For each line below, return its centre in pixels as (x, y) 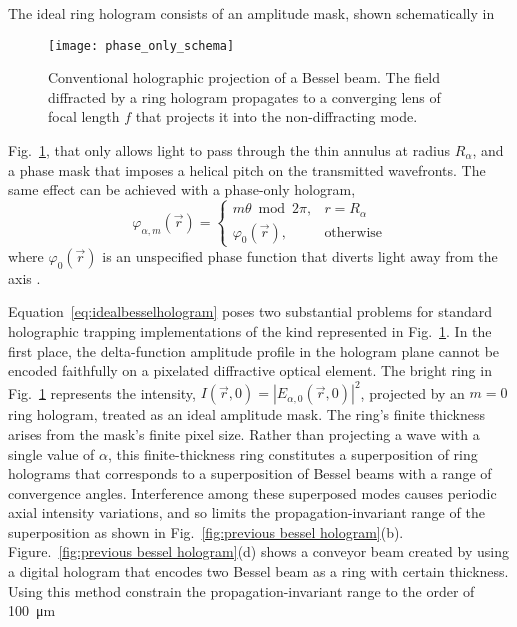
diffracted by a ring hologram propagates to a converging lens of (244, 96)
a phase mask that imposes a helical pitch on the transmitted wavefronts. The (247, 169)
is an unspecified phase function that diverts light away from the (300, 255)
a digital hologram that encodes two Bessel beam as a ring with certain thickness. (258, 571)
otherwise (353, 232)
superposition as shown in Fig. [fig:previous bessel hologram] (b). (206, 531)
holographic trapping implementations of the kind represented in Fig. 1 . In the (250, 331)
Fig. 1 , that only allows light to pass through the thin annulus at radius (229, 150)
